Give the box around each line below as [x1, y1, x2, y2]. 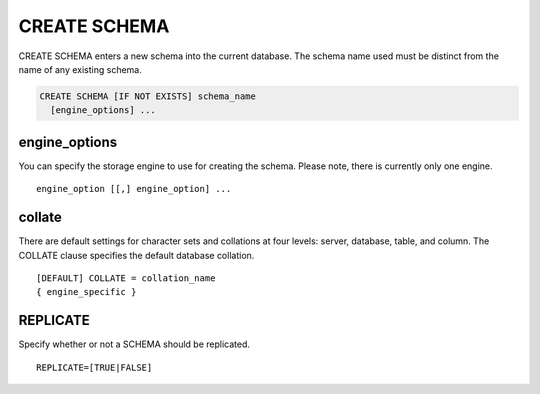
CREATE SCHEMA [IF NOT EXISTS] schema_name [39, 90, 257, 102]
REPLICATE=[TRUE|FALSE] [36, 361, 153, 373]
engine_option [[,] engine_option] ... [36, 183, 232, 195]
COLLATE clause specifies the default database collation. [18, 249, 255, 261]
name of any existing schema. [18, 63, 142, 75]
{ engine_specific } [36, 286, 137, 298]
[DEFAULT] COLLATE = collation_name [36, 272, 216, 284]
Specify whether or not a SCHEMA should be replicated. [18, 338, 250, 350]
